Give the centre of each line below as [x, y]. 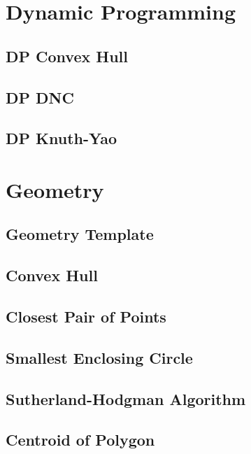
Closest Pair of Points [86, 317]
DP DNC [40, 97]
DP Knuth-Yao [62, 138]
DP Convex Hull [67, 56]
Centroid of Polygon [80, 440]
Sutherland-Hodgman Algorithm [126, 398]
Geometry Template [80, 234]
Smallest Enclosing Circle [99, 357]
